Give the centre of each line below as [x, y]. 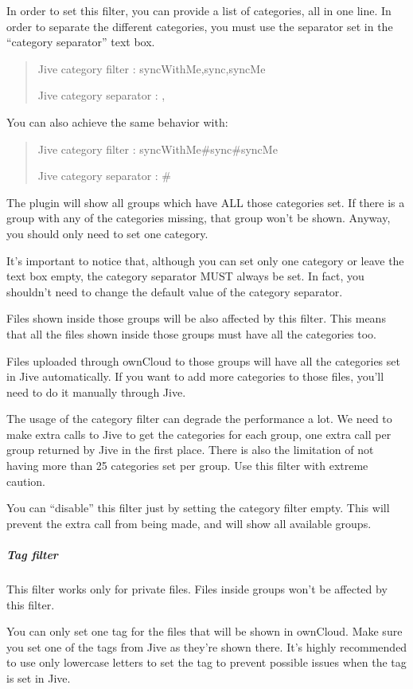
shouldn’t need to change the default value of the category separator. [175, 291]
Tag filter [32, 555]
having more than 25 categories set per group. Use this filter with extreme [187, 466]
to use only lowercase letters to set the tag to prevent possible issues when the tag [206, 662]
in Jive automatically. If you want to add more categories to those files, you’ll [195, 376]
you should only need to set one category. [107, 233]
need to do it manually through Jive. [96, 391]
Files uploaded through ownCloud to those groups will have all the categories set [203, 360]
